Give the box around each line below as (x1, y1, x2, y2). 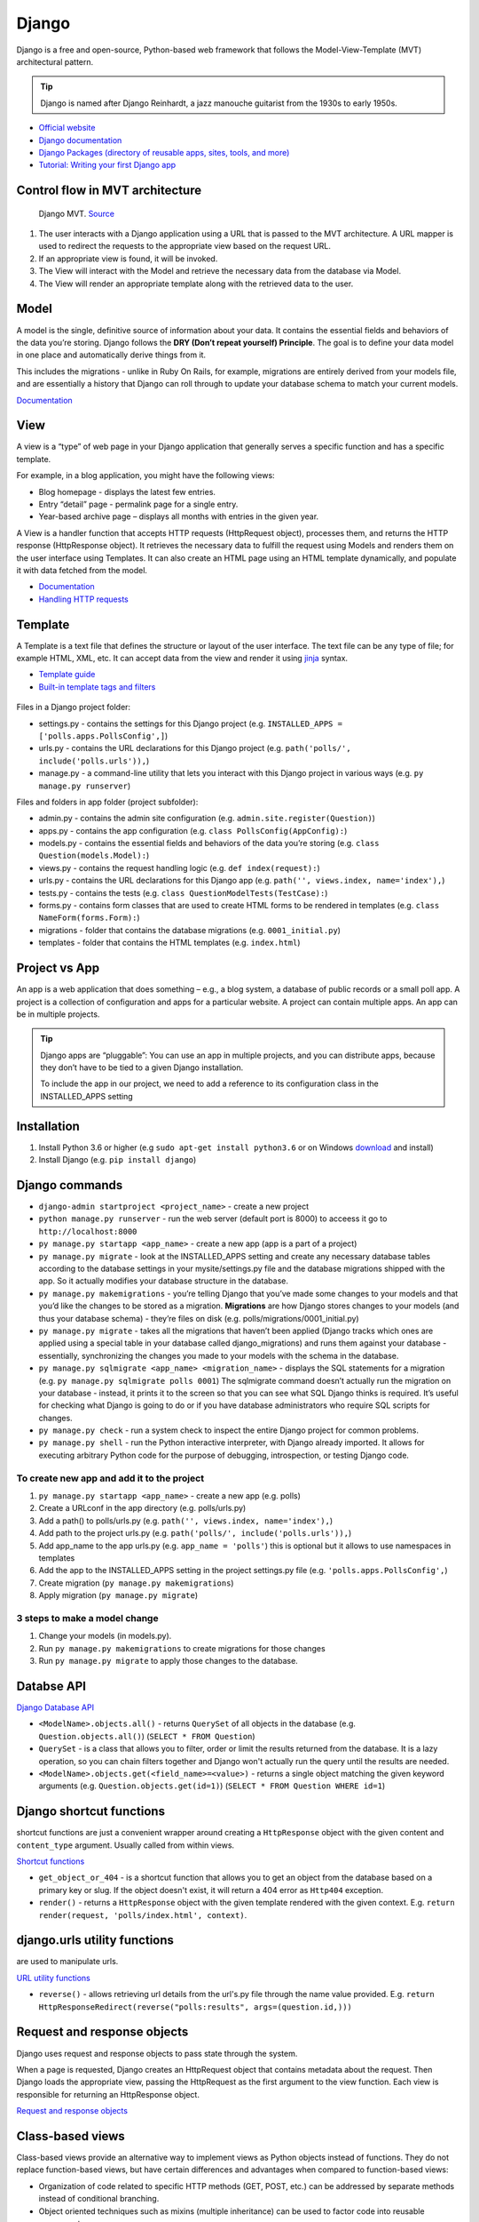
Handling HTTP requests (38, 594, 129, 604)
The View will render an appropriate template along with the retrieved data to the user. (38, 278, 354, 289)
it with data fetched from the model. (16, 564, 148, 575)
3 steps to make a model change (16, 1611, 159, 1624)
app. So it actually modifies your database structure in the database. (38, 1275, 288, 1286)
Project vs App (16, 961, 100, 976)
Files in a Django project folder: (16, 702, 131, 713)
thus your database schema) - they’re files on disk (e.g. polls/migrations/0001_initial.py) (38, 1313, 359, 1323)
